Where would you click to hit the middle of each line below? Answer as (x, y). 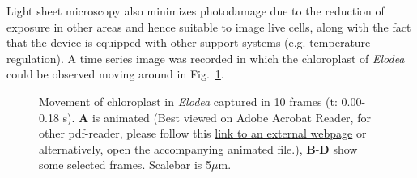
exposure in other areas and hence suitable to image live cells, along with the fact (209, 26)
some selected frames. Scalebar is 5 (126, 165)
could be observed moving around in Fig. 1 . (115, 74)
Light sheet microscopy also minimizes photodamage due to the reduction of (196, 11)
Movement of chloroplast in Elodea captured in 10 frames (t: (188, 101)
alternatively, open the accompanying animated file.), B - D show (198, 148)
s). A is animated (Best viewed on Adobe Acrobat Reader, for (217, 117)
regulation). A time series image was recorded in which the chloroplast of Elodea (206, 58)
